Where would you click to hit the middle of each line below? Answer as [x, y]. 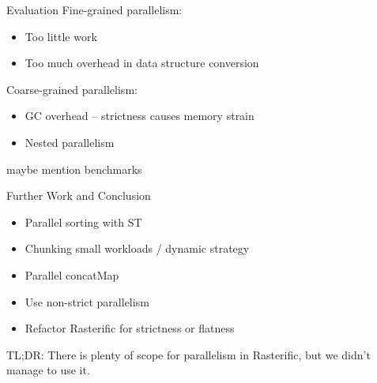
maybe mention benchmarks [74, 169]
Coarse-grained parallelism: [72, 89]
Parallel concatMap [72, 274]
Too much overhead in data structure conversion [142, 63]
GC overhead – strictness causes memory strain [139, 116]
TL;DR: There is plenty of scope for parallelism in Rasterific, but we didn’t [188, 354]
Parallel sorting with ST [83, 222]
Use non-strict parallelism [87, 301]
